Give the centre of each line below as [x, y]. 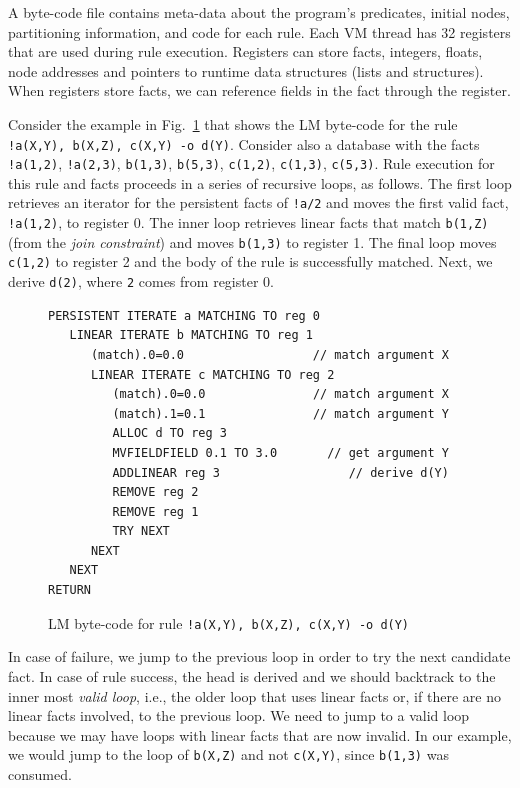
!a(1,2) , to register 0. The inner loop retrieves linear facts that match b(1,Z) [248, 222]
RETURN [69, 590]
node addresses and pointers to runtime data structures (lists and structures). [246, 70]
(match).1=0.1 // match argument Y [280, 413]
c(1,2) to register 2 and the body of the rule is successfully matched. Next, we [250, 261]
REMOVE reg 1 [155, 511]
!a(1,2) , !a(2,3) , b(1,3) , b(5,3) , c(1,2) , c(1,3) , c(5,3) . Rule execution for [251, 163]
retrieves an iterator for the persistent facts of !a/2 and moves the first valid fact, [258, 202]
